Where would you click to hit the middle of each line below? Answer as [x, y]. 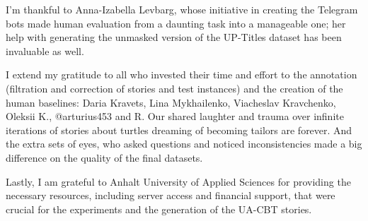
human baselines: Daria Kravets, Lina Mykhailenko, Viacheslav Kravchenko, [171, 102]
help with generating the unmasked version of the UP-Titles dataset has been [174, 37]
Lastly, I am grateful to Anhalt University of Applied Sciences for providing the [178, 181]
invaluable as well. [45, 50]
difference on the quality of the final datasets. [104, 157]
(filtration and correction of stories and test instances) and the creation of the [174, 88]
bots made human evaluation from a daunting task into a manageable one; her [176, 23]
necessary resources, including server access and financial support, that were [171, 195]
